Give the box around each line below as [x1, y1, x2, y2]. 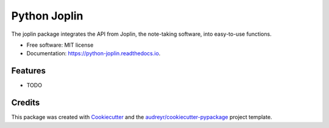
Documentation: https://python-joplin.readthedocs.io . [26, 50, 161, 57]
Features [11, 66, 46, 76]
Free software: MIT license [26, 41, 94, 49]
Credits [11, 98, 40, 108]
